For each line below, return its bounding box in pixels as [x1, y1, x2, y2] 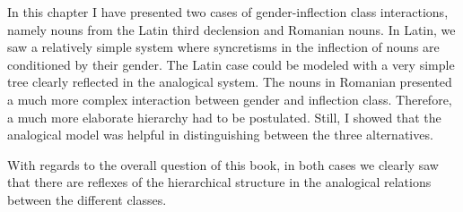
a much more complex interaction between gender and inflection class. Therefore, [7, 89, 452, 108]
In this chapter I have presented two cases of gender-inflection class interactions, [7, 3, 449, 21]
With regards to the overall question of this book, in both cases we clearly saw [7, 155, 439, 174]
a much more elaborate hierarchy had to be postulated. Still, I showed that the [7, 107, 441, 126]
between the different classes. [7, 190, 167, 208]
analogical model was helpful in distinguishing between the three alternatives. [7, 125, 433, 144]
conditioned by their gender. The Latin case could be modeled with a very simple [7, 55, 455, 73]
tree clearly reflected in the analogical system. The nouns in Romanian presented [7, 72, 452, 91]
